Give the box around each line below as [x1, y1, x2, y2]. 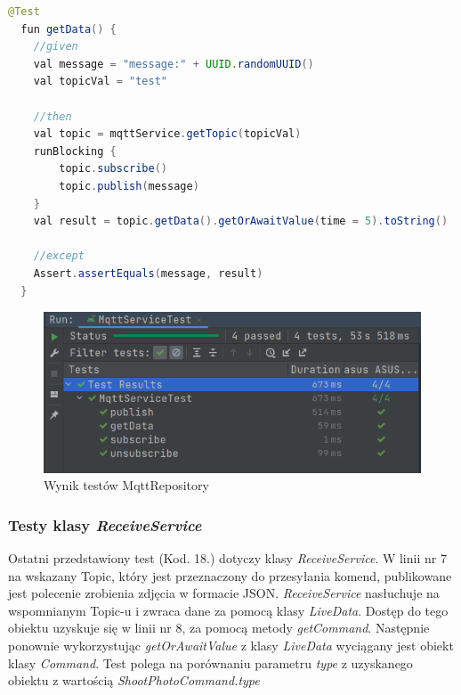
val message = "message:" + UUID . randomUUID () [33, 57, 314, 70]
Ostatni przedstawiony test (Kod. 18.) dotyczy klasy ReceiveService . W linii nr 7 [8, 549, 447, 567]
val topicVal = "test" [33, 75, 167, 88]
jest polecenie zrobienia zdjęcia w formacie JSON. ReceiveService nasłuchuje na [8, 584, 440, 602]
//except [33, 249, 85, 263]
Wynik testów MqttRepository [44, 476, 209, 495]
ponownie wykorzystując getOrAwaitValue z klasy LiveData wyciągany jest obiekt [8, 635, 454, 654]
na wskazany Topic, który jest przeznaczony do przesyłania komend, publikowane [8, 566, 452, 585]
